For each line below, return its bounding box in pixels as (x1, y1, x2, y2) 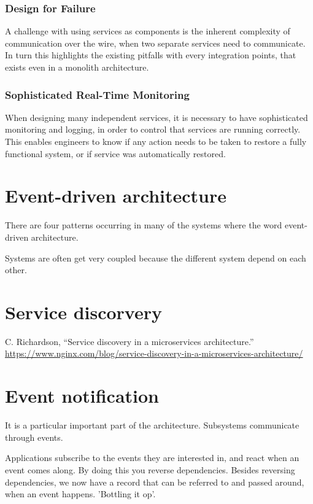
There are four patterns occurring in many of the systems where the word (5, 219, 282, 231)
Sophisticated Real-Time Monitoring (5, 87, 190, 102)
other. (5, 263, 27, 276)
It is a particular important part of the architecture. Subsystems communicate (5, 419, 299, 432)
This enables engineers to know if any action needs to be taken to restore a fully (5, 135, 307, 147)
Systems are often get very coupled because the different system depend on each (5, 251, 306, 264)
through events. (5, 430, 63, 443)
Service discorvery (5, 299, 162, 324)
